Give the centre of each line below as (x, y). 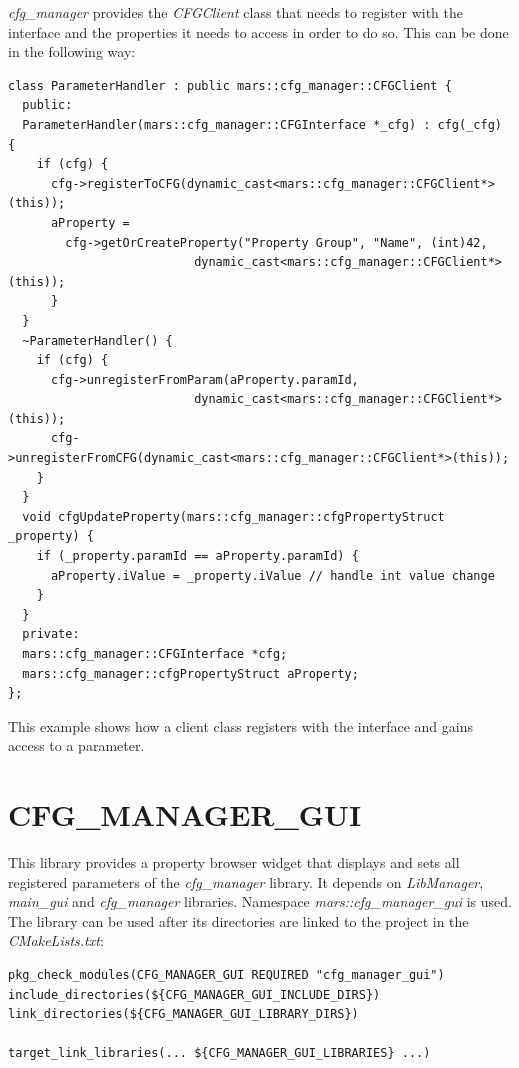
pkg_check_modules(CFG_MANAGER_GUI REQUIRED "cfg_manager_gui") (226, 975)
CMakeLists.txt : (56, 940)
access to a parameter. (76, 745)
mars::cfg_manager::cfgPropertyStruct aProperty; (190, 673)
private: (51, 634)
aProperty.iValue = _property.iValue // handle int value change (272, 575)
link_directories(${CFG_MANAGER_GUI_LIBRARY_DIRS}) (183, 1014)
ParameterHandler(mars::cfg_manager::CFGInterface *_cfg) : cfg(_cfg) (262, 124)
